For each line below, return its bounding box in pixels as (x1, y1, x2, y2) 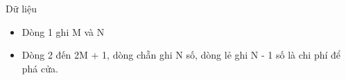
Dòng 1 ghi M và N (21, 24, 105, 39)
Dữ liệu (6, 1, 37, 15)
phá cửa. (21, 61, 58, 75)
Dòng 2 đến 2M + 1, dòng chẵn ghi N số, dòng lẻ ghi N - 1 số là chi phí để (21, 48, 341, 62)
